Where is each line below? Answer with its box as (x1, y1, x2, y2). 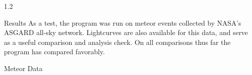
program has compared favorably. (4, 46, 105, 57)
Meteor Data (4, 63, 43, 73)
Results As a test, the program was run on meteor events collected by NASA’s (4, 17, 241, 28)
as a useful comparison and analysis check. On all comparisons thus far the (4, 37, 231, 47)
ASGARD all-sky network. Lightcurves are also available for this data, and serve (4, 27, 248, 37)
